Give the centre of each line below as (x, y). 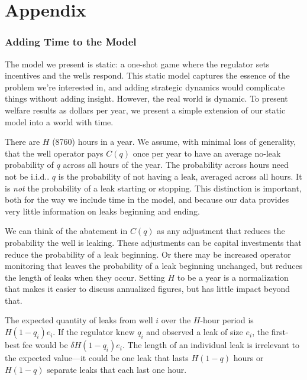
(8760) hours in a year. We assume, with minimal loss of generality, (174, 142)
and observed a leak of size (195, 332)
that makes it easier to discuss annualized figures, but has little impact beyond (148, 289)
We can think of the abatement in (66, 231)
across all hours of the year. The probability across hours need (176, 165)
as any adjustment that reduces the (221, 231)
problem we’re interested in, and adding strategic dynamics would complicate (145, 87)
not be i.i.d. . (27, 176)
